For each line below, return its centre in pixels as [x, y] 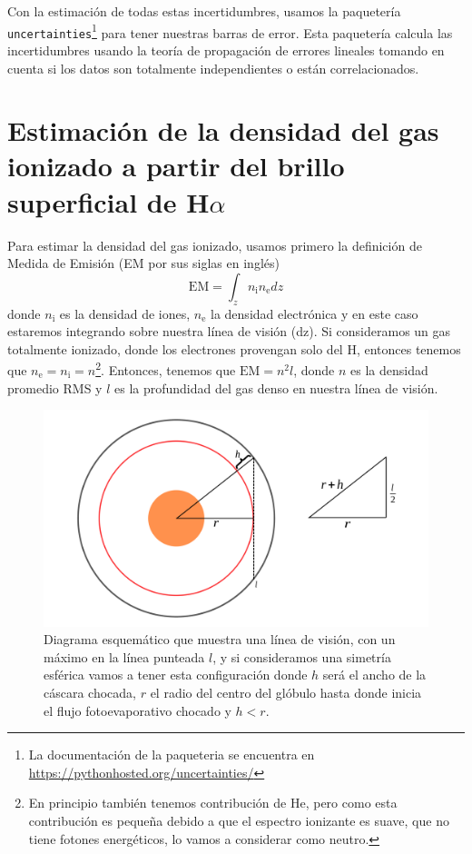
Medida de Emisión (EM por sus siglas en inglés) [143, 263]
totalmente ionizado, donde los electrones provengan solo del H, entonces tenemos [234, 348]
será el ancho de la [374, 675]
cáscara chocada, [90, 693]
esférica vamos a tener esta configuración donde [176, 675]
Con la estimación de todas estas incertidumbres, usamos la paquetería [204, 11]
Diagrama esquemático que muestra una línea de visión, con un [220, 639]
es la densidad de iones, [125, 313]
